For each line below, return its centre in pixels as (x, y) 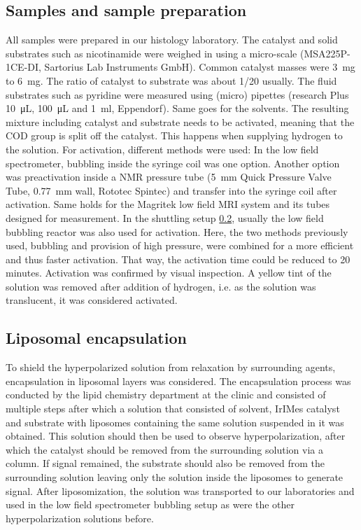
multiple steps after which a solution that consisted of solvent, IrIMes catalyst (173, 409)
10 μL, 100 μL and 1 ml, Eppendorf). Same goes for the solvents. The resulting (177, 108)
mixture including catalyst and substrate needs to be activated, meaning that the (180, 121)
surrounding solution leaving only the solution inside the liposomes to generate (175, 477)
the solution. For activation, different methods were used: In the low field (162, 149)
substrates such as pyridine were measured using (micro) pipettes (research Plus (177, 94)
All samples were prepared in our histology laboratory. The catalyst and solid (172, 40)
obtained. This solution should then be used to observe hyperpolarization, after (176, 436)
